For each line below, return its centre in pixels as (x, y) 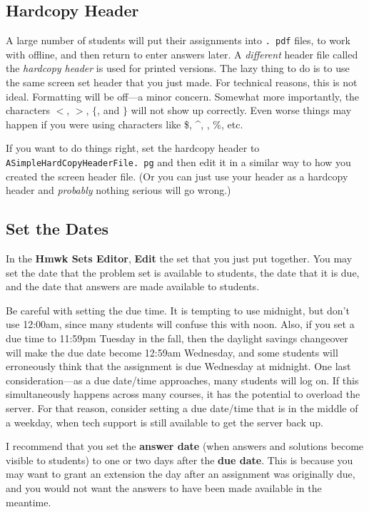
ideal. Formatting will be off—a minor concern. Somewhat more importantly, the (183, 96)
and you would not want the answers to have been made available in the (164, 487)
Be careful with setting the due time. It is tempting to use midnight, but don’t (178, 310)
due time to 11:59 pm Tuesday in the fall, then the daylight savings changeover (177, 338)
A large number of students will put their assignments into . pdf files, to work (178, 40)
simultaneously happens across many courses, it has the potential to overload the (183, 394)
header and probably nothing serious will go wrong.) (118, 190)
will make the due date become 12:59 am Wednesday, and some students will (172, 352)
